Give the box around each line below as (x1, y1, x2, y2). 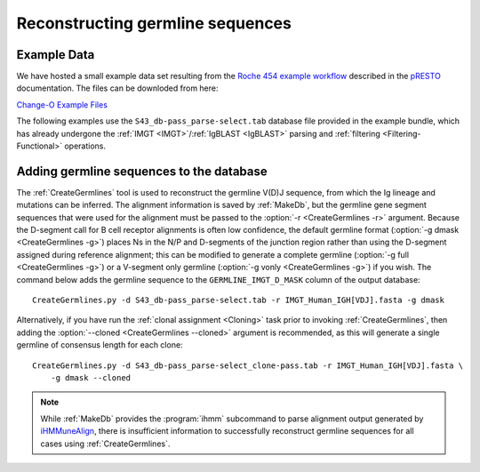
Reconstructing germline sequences (16, 13, 292, 33)
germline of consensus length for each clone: (16, 340, 183, 350)
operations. (63, 140, 107, 151)
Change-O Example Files (16, 99, 108, 110)
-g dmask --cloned (50, 373, 132, 382)
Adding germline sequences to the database (16, 164, 268, 179)
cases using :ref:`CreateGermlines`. (40, 438, 171, 449)
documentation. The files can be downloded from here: (16, 83, 219, 93)
